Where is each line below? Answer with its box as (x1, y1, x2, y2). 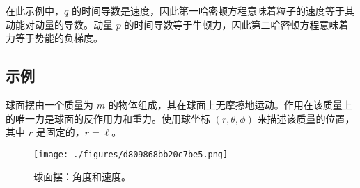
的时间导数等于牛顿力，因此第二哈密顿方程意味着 (124, 17, 349, 31)
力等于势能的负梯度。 (6, 31, 103, 45)
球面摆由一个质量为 (6, 97, 93, 111)
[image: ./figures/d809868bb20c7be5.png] (33, 149, 228, 159)
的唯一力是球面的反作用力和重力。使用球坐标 (6, 111, 210, 125)
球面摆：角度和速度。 (33, 169, 131, 184)
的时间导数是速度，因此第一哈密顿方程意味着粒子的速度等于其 (71, 3, 354, 17)
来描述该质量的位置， (257, 111, 355, 125)
